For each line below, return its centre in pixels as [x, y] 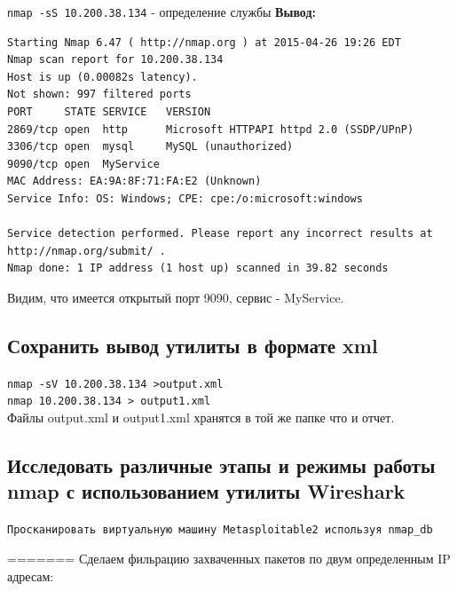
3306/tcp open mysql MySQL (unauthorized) [150, 147]
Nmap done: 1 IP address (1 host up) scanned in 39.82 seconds [198, 268]
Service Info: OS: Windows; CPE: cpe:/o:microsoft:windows [185, 199]
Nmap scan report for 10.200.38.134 [115, 60]
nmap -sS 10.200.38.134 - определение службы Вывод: [162, 12]
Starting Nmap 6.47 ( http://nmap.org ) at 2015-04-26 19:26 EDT [204, 42]
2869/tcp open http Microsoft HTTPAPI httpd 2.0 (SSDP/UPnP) [211, 129]
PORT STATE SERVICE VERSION [109, 112]
